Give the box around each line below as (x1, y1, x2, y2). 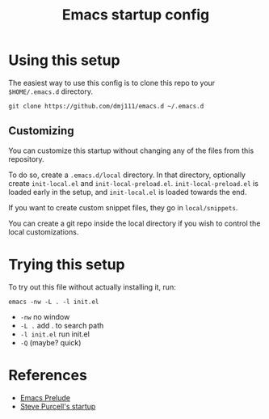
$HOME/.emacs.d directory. (8, 87, 93, 96)
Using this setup (8, 51, 120, 70)
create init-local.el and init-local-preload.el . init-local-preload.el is (8, 178, 258, 188)
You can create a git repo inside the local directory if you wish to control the (8, 218, 261, 228)
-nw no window (19, 311, 70, 321)
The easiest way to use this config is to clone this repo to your (8, 78, 216, 87)
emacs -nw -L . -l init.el (8, 298, 99, 306)
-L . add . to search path (19, 320, 104, 330)
